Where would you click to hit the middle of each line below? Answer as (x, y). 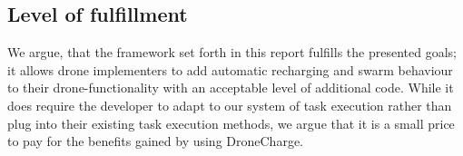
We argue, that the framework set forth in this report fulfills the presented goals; (232, 52)
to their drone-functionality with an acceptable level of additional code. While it (231, 88)
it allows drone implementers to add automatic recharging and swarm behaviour (230, 69)
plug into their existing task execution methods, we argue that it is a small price (231, 123)
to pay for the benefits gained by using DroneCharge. (155, 141)
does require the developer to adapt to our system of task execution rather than (230, 105)
